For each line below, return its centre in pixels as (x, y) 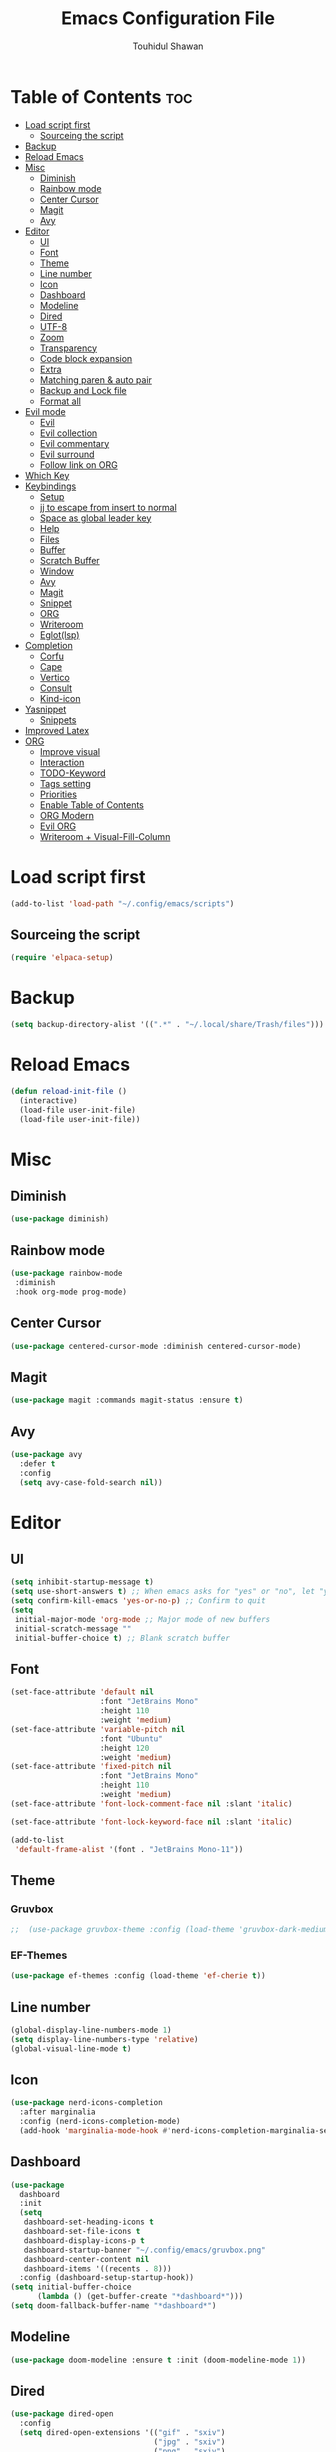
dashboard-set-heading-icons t (89, 2222)
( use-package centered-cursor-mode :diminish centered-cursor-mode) (156, 1346)
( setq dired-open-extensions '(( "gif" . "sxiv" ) (122, 2433)
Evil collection (68, 433)
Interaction (62, 762)
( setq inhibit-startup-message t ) (82, 1582)
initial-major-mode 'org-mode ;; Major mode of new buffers (142, 1619)
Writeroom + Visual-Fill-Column (105, 836)
